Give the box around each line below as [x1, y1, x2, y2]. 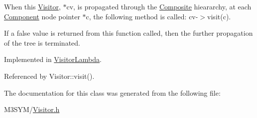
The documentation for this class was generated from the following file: [4, 87, 221, 98]
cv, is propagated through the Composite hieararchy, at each [66, 1, 252, 11]
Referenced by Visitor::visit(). [4, 70, 95, 81]
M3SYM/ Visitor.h [4, 104, 60, 115]
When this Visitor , [4, 1, 61, 11]
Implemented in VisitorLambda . [4, 54, 102, 64]
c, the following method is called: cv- [86, 11, 198, 21]
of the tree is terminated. [4, 37, 80, 48]
